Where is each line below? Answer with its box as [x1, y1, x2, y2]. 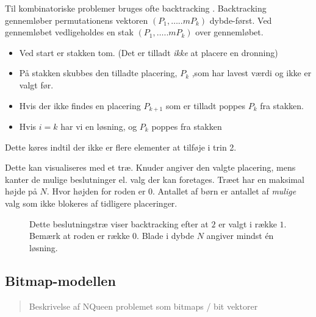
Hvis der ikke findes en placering [19, 99, 141, 112]
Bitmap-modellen [5, 271, 116, 290]
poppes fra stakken [151, 120, 222, 133]
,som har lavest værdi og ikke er [192, 66, 312, 79]
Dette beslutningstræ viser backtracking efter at [29, 217, 209, 230]
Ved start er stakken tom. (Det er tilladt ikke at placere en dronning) [19, 46, 278, 59]
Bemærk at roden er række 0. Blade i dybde [29, 229, 195, 242]
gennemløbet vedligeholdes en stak [5, 26, 134, 38]
